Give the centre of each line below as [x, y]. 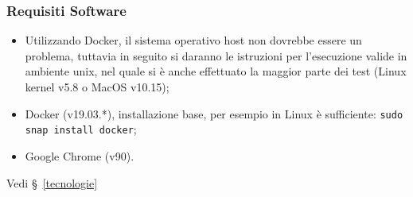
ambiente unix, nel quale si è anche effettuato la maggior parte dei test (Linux [216, 71]
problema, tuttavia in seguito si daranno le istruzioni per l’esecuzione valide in [216, 55]
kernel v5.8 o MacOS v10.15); [97, 87]
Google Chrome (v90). [80, 155]
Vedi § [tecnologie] [52, 182]
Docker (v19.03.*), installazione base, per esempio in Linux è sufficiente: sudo [214, 113]
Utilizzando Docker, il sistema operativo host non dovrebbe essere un [193, 40]
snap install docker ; [81, 129]
